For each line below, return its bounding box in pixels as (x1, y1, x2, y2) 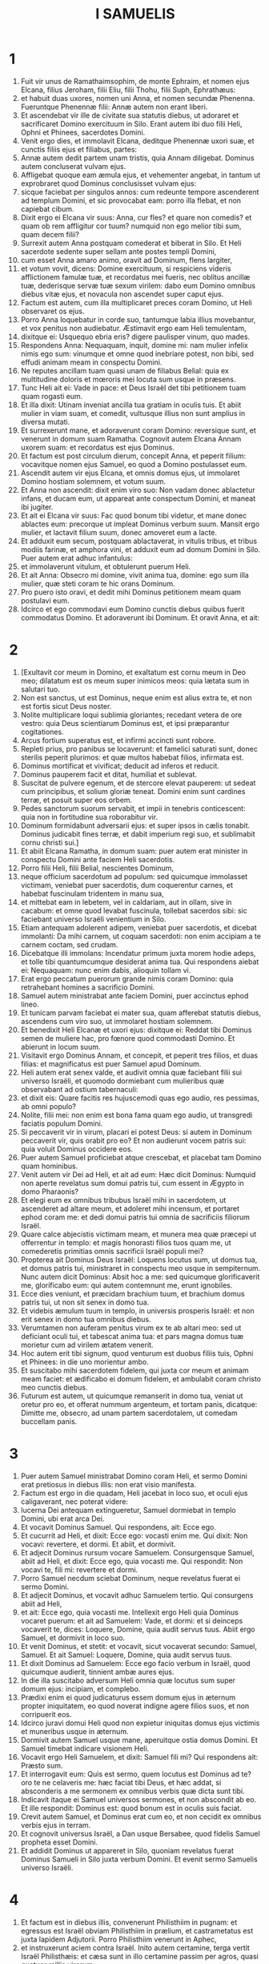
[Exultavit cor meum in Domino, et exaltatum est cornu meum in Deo (20, 667, 247, 677)
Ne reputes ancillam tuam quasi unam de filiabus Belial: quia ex (20, 365, 229, 375)
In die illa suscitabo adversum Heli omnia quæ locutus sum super (20, 1676, 235, 1685)
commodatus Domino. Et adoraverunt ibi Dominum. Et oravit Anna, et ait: (20, 612, 260, 622)
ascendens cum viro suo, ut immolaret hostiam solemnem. (20, 1016, 214, 1026)
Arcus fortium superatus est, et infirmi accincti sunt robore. (20, 735, 216, 745)
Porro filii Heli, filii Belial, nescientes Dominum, (20, 863, 175, 873)
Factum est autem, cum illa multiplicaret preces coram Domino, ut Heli (20, 297, 253, 307)
